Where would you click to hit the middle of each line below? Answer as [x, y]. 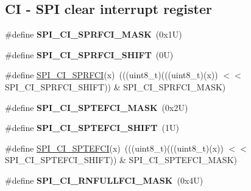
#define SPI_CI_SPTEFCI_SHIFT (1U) [92, 128]
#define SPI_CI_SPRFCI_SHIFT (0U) [89, 54]
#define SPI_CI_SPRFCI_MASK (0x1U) [94, 34]
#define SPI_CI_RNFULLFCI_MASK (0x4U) [104, 180]
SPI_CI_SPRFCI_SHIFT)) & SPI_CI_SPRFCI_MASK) [115, 86]
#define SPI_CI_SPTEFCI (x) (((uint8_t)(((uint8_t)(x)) [115, 148]
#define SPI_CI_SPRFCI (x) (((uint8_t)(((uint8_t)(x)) [111, 75]
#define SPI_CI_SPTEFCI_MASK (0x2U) [97, 107]
